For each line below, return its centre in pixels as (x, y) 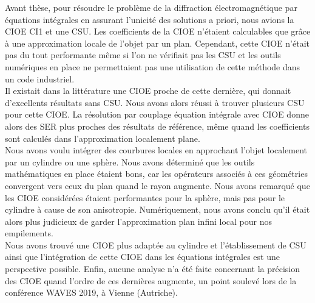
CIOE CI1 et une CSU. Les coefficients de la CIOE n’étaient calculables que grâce (158, 31)
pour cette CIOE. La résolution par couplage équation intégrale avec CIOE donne (157, 114)
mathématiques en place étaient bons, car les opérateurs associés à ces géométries (156, 174)
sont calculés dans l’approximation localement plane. (103, 138)
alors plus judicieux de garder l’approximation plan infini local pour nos (138, 221)
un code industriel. (40, 78)
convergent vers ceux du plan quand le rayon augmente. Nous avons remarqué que (157, 185)
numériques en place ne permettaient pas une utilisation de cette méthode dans (153, 66)
